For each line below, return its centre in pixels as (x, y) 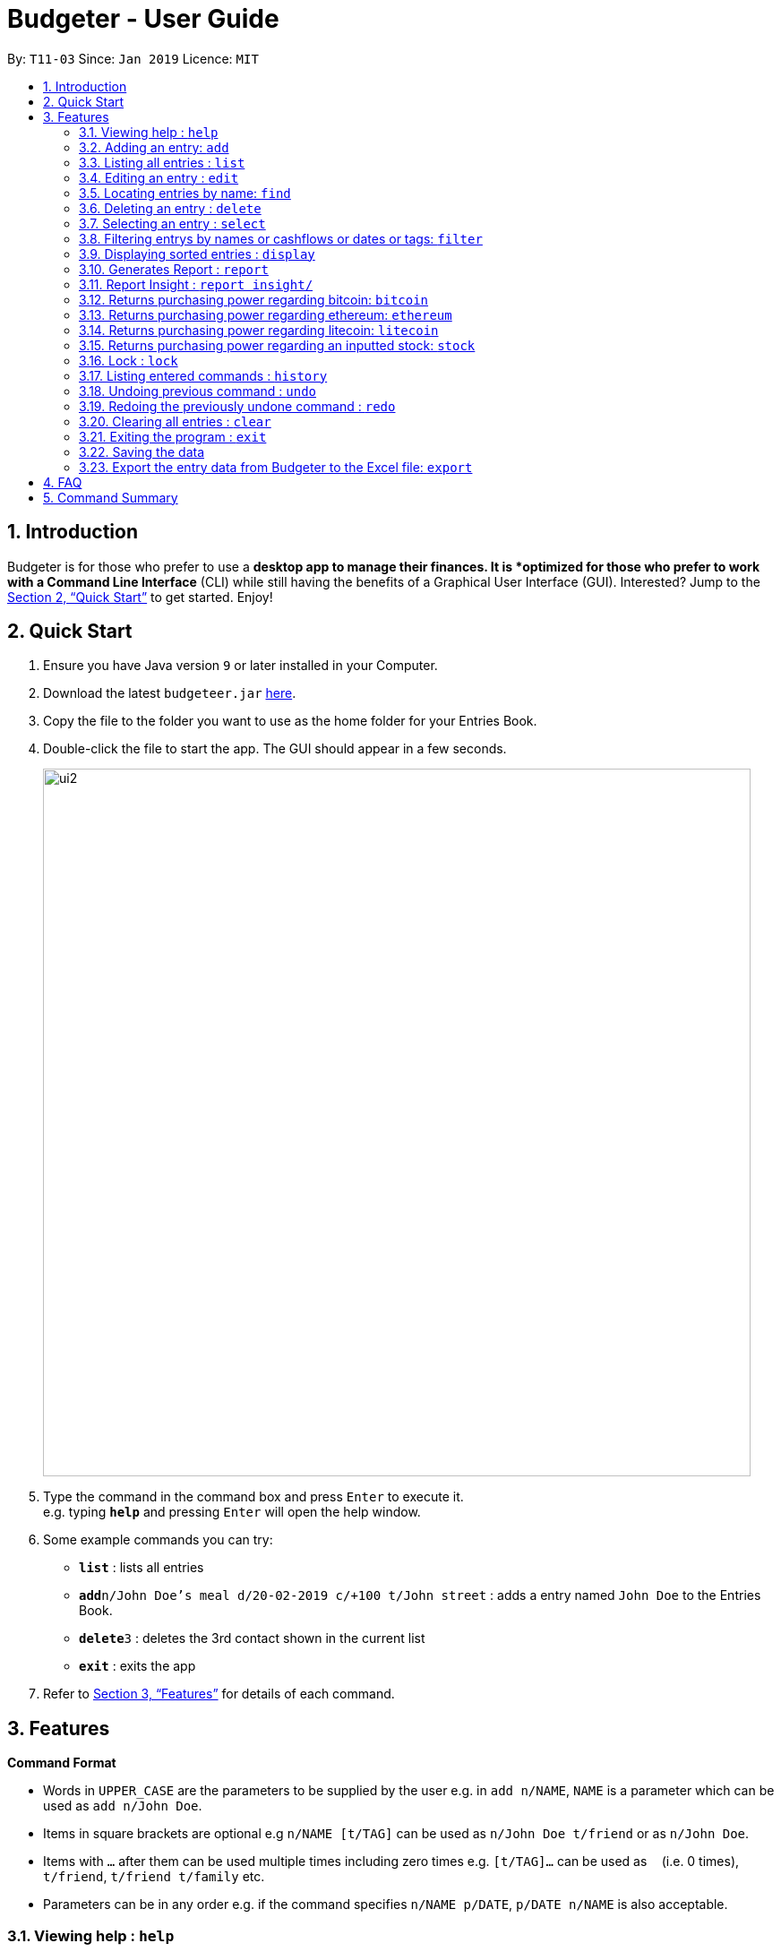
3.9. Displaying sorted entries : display (197, 254)
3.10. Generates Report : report (174, 269)
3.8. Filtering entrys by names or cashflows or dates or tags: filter (281, 238)
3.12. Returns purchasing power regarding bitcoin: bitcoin (254, 299)
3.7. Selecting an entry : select (172, 223)
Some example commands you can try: (158, 1540)
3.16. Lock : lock (129, 360)
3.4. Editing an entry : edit (159, 177)
